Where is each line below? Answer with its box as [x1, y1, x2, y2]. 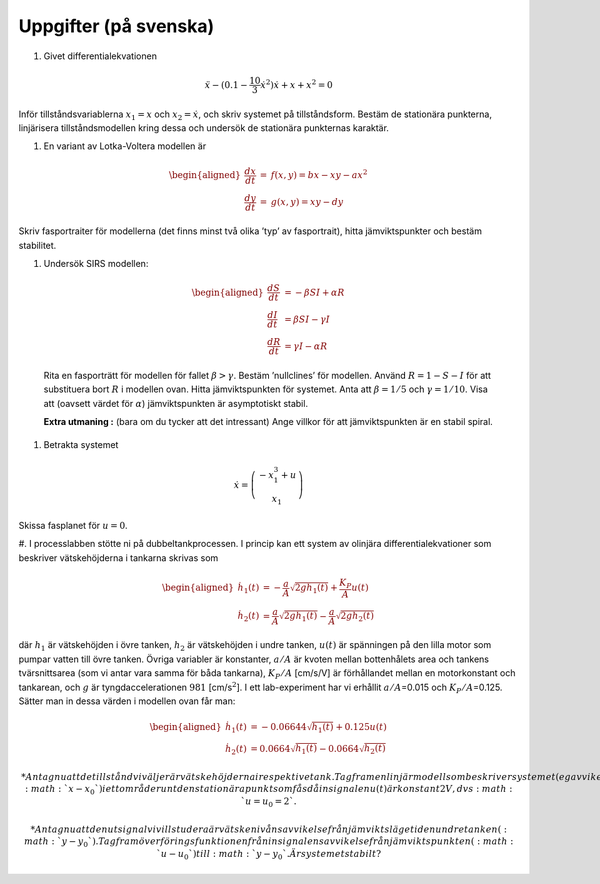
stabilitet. [18, 239, 57, 251]
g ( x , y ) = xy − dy [270, 196, 344, 207]
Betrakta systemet [43, 438, 119, 450]
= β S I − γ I [283, 313, 330, 325]
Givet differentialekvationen [43, 50, 157, 62]
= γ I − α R [283, 340, 328, 352]
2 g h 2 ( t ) [340, 610, 375, 624]
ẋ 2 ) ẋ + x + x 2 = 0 [260, 77, 334, 90]
